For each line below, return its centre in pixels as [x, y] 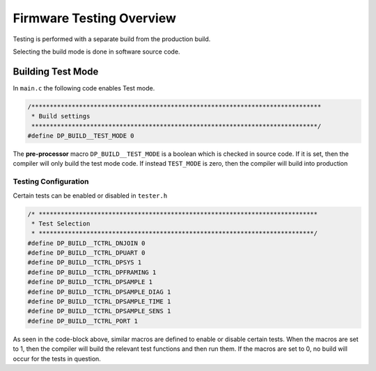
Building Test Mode [56, 71]
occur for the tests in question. [57, 358]
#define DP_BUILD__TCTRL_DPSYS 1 [85, 262]
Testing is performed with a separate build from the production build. [112, 39]
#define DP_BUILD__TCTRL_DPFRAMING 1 [92, 272]
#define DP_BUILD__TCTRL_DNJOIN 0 [86, 243]
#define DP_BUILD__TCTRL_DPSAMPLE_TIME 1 [99, 302]
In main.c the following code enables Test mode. [84, 88]
